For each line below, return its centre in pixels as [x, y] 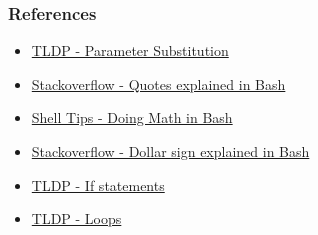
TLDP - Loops [76, 218]
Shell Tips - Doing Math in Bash [132, 117]
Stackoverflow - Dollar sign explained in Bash [170, 151]
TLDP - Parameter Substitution [130, 50]
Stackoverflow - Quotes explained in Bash [158, 83]
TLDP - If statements [98, 184]
